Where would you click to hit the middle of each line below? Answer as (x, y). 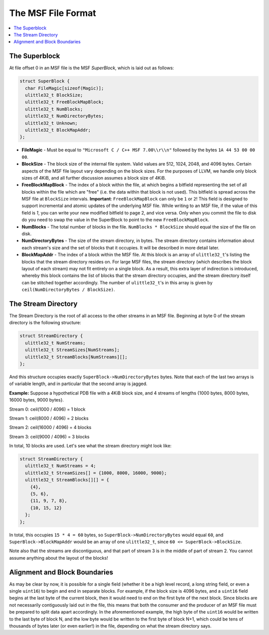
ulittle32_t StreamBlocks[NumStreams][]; (76, 357)
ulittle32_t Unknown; (52, 123)
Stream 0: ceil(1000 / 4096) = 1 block (47, 409)
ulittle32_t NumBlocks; (54, 109)
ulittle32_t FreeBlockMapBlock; (65, 102)
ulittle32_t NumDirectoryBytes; (65, 116)
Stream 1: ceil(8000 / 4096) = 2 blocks (49, 418)
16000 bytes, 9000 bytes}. (37, 400)
